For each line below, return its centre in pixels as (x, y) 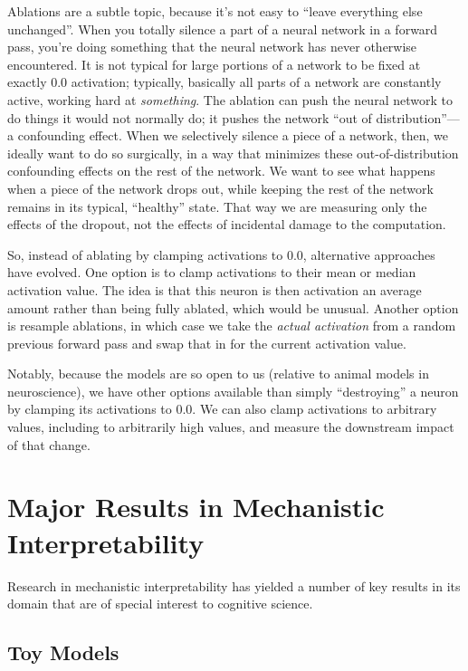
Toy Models (63, 652)
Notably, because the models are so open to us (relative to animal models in (218, 374)
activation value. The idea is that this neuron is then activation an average (215, 289)
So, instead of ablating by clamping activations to (145, 254)
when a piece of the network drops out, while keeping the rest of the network (220, 188)
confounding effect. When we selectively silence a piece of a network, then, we (233, 135)
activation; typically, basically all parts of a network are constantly (256, 82)
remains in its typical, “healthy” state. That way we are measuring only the (217, 206)
